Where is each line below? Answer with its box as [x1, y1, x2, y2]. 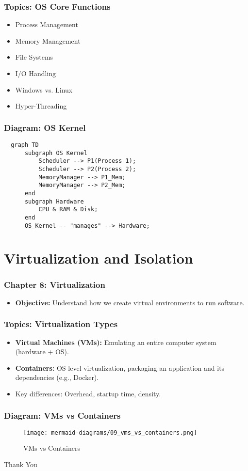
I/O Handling [15, 68, 56, 78]
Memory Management [15, 35, 81, 46]
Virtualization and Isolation [4, 248, 193, 268]
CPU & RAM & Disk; [38, 206, 98, 213]
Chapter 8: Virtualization [4, 278, 105, 290]
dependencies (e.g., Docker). [15, 372, 99, 382]
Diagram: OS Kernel [4, 121, 86, 133]
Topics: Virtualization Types [4, 318, 118, 330]
